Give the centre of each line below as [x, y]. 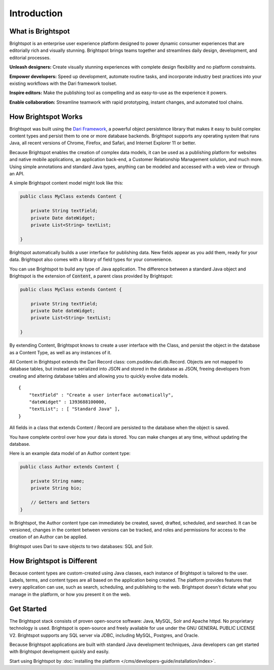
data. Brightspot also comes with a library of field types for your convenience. [91, 260]
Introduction [36, 13]
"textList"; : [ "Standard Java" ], [74, 409]
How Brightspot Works [46, 117]
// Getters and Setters [60, 502]
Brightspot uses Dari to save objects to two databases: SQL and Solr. [81, 546]
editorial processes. [30, 57]
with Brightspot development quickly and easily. [60, 652]
